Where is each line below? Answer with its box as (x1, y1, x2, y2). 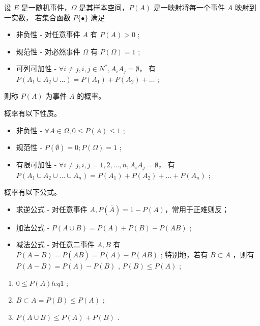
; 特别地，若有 (160, 249, 208, 260)
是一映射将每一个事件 (153, 2, 225, 12)
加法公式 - (16, 222, 50, 232)
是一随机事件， (21, 2, 71, 12)
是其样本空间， (79, 2, 129, 12)
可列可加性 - (16, 63, 57, 74)
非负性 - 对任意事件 (16, 29, 80, 40)
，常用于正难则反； (164, 203, 229, 214)
